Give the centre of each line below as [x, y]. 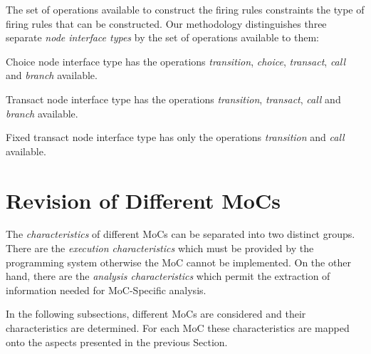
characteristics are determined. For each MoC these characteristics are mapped [178, 328]
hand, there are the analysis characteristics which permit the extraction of [168, 276]
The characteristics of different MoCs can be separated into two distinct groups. [181, 234]
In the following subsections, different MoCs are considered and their [156, 314]
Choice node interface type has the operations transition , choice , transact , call [176, 61]
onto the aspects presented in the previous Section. [117, 342]
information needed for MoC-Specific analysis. [106, 290]
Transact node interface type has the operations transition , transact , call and [173, 99]
